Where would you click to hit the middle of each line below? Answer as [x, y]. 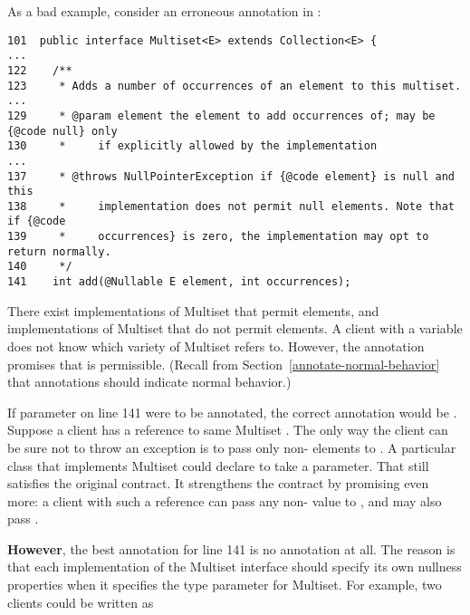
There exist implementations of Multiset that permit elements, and [193, 310]
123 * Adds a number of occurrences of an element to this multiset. [235, 86]
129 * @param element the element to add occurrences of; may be [221, 115]
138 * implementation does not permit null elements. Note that [231, 206]
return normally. [59, 251]
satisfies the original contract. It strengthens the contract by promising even [218, 483]
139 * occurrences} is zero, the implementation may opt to [218, 237]
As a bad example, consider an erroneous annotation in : [164, 11]
